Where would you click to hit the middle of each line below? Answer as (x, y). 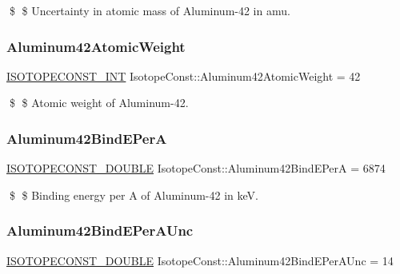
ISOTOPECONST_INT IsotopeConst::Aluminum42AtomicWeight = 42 (184, 75)
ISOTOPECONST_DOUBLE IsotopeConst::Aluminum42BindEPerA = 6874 (196, 168)
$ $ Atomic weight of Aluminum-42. (99, 103)
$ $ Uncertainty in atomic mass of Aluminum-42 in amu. (150, 10)
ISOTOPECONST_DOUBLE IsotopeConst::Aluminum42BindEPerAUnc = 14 (200, 260)
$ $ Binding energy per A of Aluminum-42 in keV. (134, 195)
